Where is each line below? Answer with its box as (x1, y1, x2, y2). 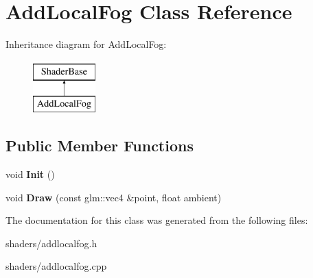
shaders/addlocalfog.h (5, 236, 97, 250)
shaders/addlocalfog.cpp (5, 259, 107, 273)
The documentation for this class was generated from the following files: (5, 213, 308, 227)
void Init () (5, 167, 55, 181)
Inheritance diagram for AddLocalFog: (5, 37, 167, 51)
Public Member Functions (5, 135, 194, 156)
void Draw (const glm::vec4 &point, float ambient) (5, 190, 222, 204)
